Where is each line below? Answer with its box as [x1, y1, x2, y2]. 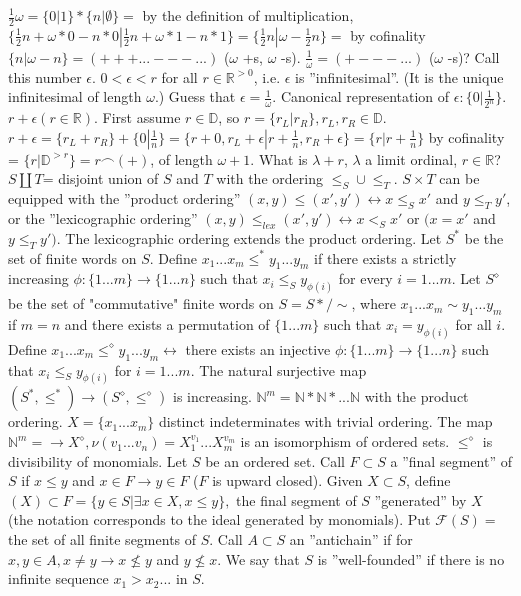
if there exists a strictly [314, 247, 457, 268]
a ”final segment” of [390, 450, 512, 471]
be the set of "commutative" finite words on [8, 293, 274, 314]
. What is [250, 148, 308, 169]
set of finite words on [8, 247, 137, 268]
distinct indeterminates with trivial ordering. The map [158, 411, 493, 432]
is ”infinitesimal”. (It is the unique [295, 66, 504, 87]
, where [351, 293, 396, 314]
